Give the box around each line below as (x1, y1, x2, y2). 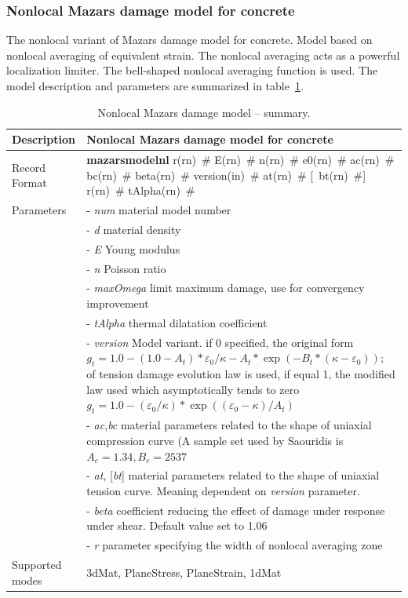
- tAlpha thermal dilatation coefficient (86, 314, 268, 330)
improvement (86, 295, 149, 312)
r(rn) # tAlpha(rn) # (86, 182, 195, 199)
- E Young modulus (86, 240, 180, 257)
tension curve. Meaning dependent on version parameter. (86, 482, 360, 498)
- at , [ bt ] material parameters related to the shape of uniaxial (86, 467, 380, 483)
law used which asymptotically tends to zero (86, 381, 300, 397)
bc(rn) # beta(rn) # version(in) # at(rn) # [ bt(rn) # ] (86, 166, 366, 183)
